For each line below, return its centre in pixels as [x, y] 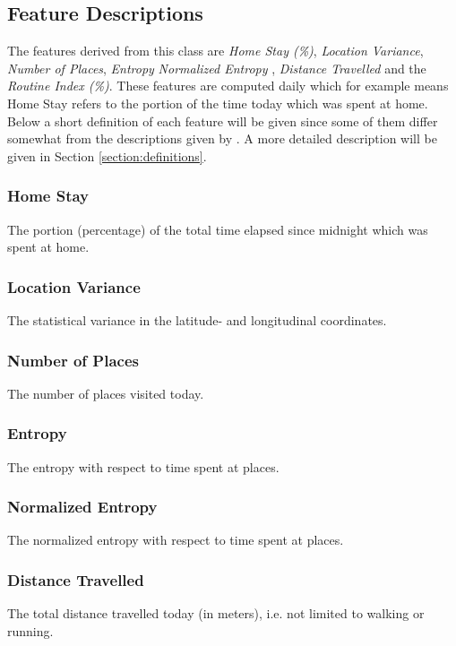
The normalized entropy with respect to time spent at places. [176, 540]
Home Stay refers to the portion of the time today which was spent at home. [218, 103]
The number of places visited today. [106, 393]
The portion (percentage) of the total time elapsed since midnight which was [218, 229]
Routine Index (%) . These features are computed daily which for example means [228, 86]
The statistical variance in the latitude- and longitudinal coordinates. [197, 319]
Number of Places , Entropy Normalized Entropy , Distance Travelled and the [217, 68]
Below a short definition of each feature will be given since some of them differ [223, 121]
